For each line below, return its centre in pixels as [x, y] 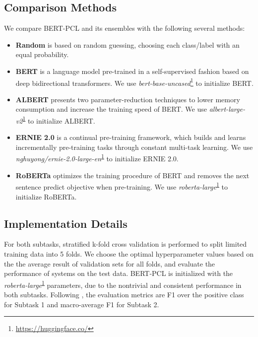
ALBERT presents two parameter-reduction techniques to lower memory [128, 99]
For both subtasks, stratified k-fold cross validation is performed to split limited [126, 244]
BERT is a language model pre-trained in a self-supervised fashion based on [132, 71]
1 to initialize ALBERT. [59, 120]
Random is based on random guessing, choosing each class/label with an [128, 44]
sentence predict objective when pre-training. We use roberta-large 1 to [122, 186]
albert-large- [227, 109]
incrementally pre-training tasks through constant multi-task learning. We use [134, 147]
